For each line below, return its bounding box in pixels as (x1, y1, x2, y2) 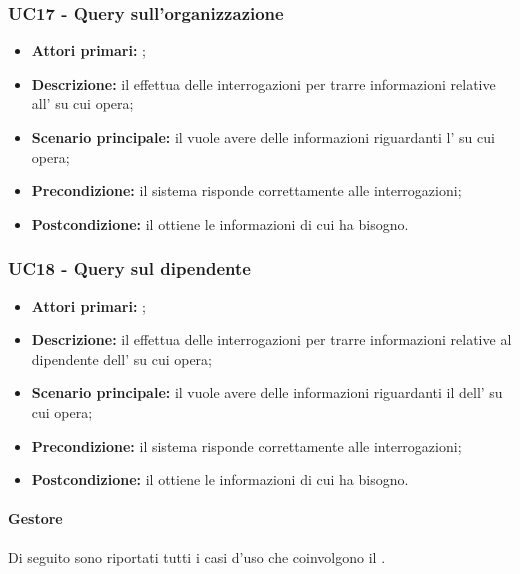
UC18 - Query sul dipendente (8, 256, 251, 281)
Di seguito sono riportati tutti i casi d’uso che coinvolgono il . (8, 546, 386, 567)
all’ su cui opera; (31, 93, 134, 114)
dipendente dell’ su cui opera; (31, 348, 212, 369)
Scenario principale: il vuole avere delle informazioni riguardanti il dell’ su (31, 382, 503, 403)
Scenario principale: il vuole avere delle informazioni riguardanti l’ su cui (31, 127, 495, 147)
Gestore (8, 508, 63, 529)
